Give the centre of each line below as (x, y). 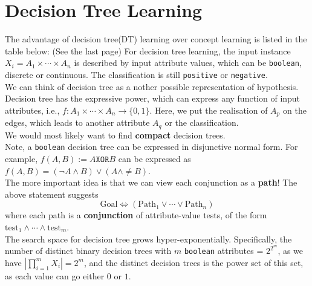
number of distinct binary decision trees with (88, 251)
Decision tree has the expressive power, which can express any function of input (153, 98)
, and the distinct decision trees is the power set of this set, (193, 262)
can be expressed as (154, 158)
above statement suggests (52, 194)
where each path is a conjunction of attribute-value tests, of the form (136, 215)
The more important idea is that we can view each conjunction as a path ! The (151, 182)
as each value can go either (55, 275)
